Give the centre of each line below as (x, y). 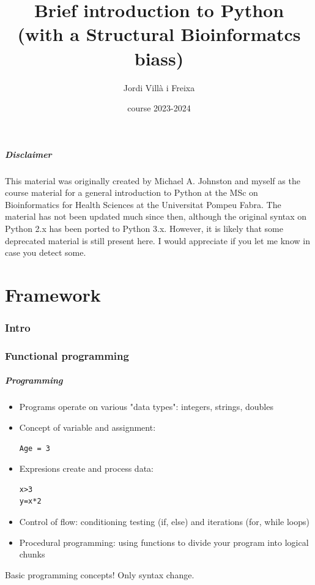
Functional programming (67, 355)
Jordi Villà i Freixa (159, 87)
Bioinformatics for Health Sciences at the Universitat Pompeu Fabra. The (143, 204)
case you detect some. (46, 252)
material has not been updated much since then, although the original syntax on (156, 216)
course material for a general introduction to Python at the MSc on (132, 192)
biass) (159, 58)
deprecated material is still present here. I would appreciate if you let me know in (157, 240)
